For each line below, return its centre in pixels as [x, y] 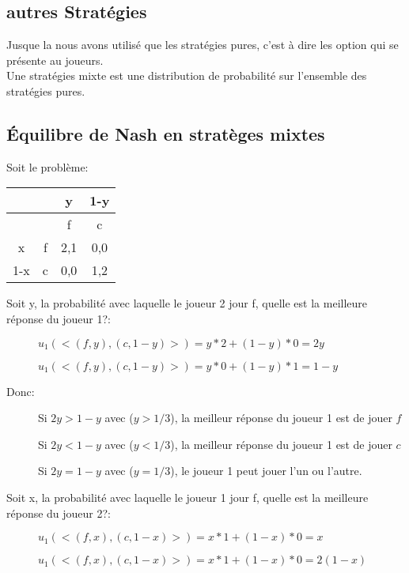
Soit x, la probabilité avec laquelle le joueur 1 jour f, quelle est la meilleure [187, 497]
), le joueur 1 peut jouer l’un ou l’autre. [266, 471]
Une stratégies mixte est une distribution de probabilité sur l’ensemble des [187, 75]
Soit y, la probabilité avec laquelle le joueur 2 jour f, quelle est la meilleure [187, 303]
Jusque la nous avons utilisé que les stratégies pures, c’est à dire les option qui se [203, 45]
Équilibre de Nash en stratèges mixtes [166, 133]
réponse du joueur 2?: [59, 513]
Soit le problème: [47, 166]
